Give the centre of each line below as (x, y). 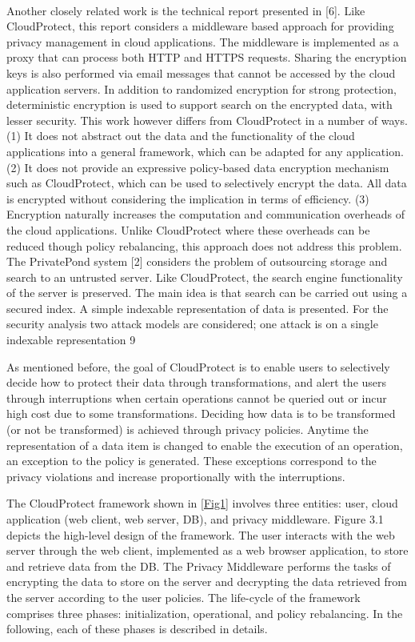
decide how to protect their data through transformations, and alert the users (197, 382)
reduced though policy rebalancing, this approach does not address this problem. (204, 245)
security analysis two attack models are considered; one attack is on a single (192, 324)
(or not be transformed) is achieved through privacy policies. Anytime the (188, 429)
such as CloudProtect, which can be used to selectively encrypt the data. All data (207, 183)
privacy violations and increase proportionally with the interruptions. (176, 476)
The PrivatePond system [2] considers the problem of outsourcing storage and (197, 261)
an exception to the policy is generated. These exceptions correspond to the (192, 461)
